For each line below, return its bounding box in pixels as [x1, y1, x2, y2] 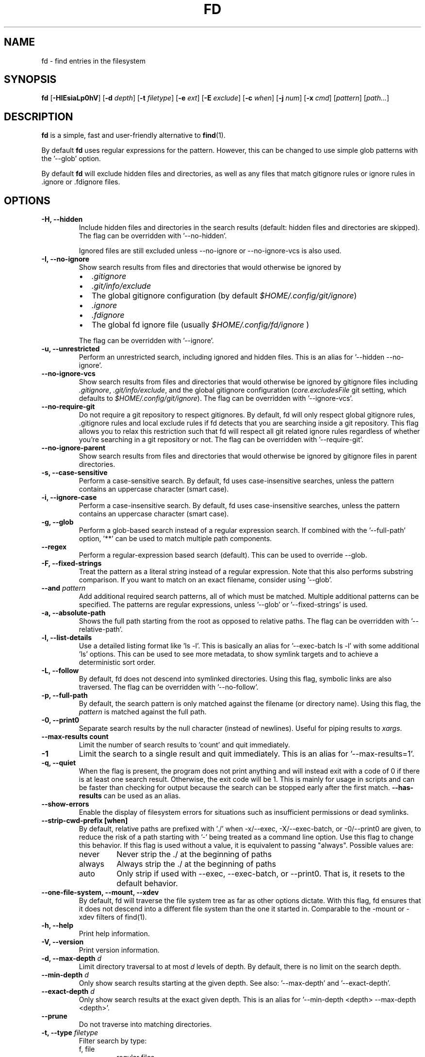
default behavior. [116, 878, 178, 889]
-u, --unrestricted [41, 345, 100, 353]
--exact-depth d [41, 987, 95, 996]
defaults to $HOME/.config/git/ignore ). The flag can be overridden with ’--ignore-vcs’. [79, 394, 353, 403]
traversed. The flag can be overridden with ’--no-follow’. [79, 683, 259, 692]
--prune [41, 1012, 67, 1021]
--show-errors [41, 800, 89, 809]
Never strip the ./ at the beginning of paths [116, 849, 272, 859]
